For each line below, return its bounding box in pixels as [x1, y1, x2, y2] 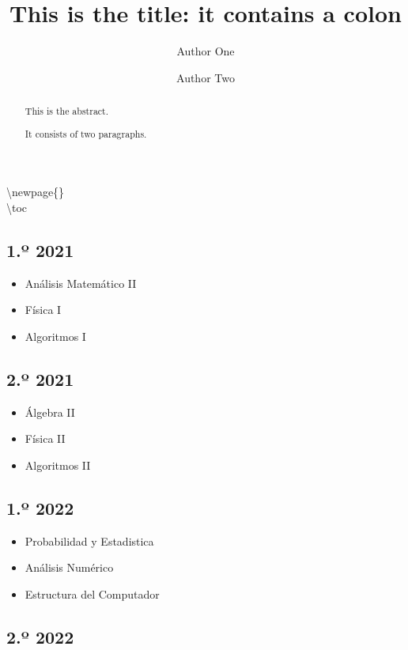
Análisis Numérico [25, 559, 114, 576]
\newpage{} [6, 183, 65, 200]
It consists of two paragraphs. [25, 127, 147, 140]
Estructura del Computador [25, 585, 160, 602]
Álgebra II [25, 403, 75, 420]
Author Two [176, 69, 235, 85]
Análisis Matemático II [25, 274, 137, 291]
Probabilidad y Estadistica [25, 532, 154, 549]
